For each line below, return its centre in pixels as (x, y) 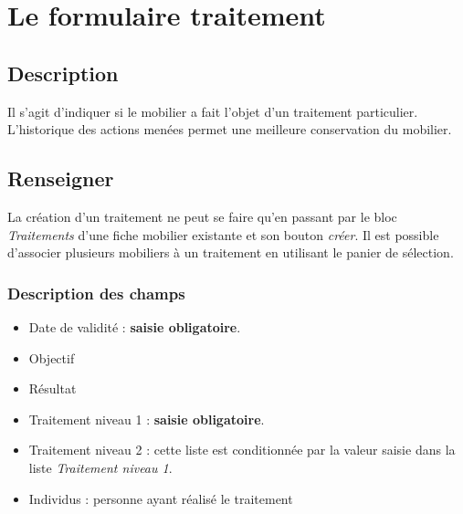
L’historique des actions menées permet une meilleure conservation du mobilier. (230, 129)
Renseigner (61, 178)
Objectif (52, 357)
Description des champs (96, 293)
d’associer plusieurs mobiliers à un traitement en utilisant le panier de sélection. (231, 252)
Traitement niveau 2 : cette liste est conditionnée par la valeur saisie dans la (242, 450)
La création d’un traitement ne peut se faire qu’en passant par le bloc (202, 216)
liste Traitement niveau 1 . (100, 467)
